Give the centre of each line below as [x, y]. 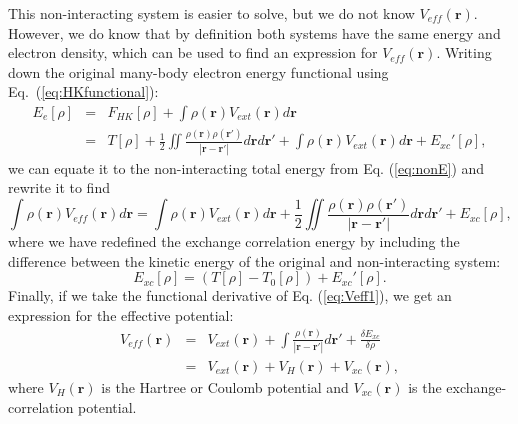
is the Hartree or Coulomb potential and [225, 386]
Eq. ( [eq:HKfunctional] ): [83, 91]
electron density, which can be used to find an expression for [193, 52]
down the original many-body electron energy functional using [198, 71]
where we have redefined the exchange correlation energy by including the [234, 240]
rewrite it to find [59, 187]
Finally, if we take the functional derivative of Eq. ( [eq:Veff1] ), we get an [230, 295]
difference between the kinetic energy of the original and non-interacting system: [254, 260]
